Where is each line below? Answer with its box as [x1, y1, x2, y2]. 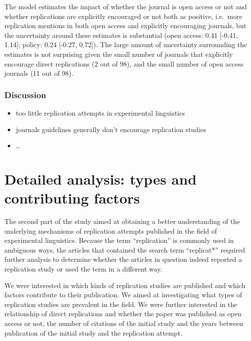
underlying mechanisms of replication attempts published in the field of [4, 225, 217, 236]
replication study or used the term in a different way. [4, 264, 162, 274]
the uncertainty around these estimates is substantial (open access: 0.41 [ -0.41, [4, 30, 238, 40]
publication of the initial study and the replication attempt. [4, 327, 182, 338]
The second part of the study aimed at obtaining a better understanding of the [4, 216, 240, 226]
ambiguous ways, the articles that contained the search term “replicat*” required [4, 244, 245, 255]
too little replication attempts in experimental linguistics [16, 107, 185, 118]
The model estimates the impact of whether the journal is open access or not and [4, 1, 247, 11]
